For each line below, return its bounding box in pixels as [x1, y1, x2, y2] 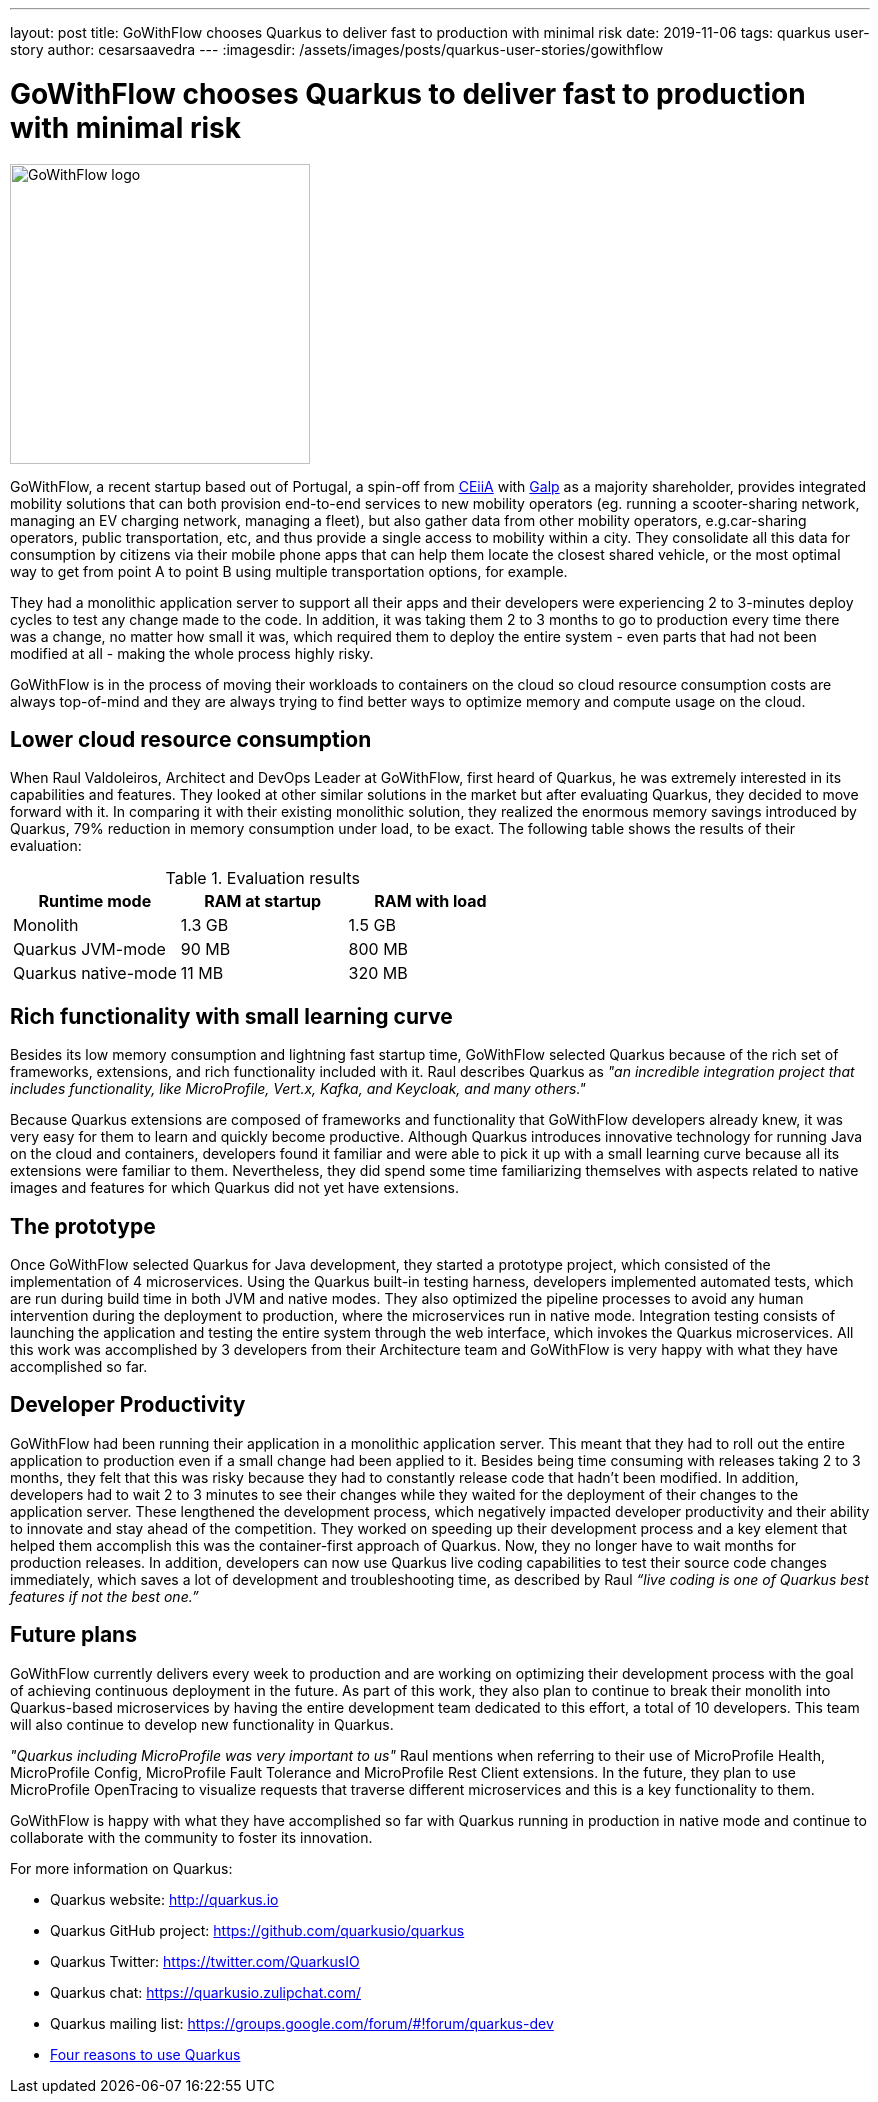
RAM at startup [204, 891, 322, 912]
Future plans [10, 1622, 137, 1648]
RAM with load [374, 891, 487, 912]
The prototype [10, 1213, 156, 1239]
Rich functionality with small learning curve [10, 1003, 453, 1029]
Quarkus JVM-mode [13, 939, 166, 960]
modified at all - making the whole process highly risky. [10, 644, 374, 662]
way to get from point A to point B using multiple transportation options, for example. [10, 562, 568, 580]
